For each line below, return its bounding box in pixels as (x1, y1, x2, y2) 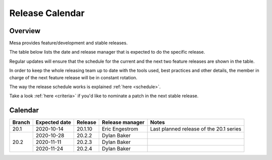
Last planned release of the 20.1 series (150, 125, 242, 132)
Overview (9, 27, 41, 35)
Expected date (35, 119, 72, 126)
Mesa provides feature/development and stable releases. (9, 40, 128, 46)
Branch (12, 119, 30, 126)
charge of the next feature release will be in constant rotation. (9, 74, 138, 80)
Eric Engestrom (102, 125, 139, 132)
